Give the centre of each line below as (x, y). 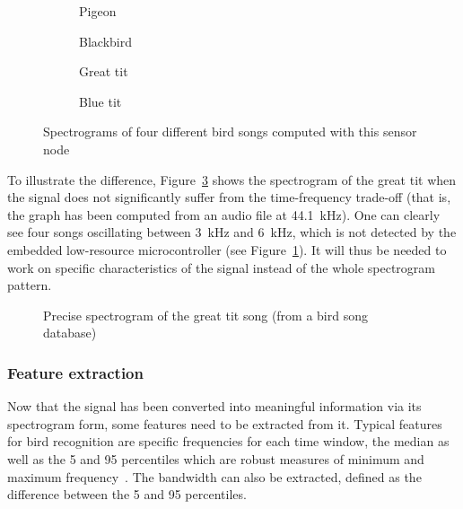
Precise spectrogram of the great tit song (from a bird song (205, 315)
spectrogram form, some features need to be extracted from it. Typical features (225, 423)
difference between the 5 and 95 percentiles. (127, 494)
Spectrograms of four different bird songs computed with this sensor (230, 132)
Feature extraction (75, 372)
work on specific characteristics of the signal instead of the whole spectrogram (222, 267)
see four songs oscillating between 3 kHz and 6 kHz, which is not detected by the (232, 232)
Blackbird (105, 41)
